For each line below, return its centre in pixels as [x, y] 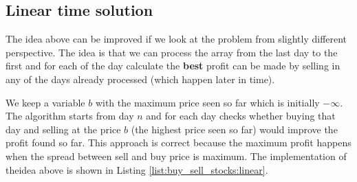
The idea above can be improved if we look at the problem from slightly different [176, 39]
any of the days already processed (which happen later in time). [140, 79]
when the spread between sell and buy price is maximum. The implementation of [176, 156]
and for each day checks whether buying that [241, 116]
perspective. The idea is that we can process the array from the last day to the [172, 52]
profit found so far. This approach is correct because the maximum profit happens [178, 143]
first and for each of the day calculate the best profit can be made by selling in [173, 66]
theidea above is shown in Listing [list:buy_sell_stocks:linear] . [137, 169]
